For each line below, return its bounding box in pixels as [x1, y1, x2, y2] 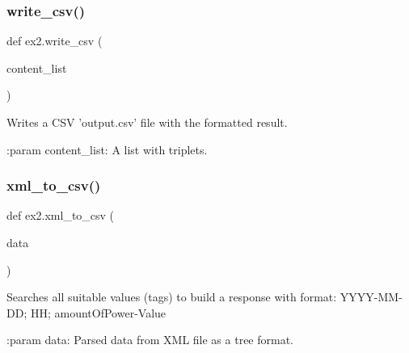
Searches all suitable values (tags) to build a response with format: [6, 288, 337, 305]
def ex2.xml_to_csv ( [6, 207, 115, 224]
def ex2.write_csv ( [6, 32, 103, 49]
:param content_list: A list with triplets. [6, 141, 208, 158]
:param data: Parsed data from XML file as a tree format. [6, 331, 294, 348]
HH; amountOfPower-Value [30, 304, 167, 321]
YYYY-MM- [339, 288, 403, 305]
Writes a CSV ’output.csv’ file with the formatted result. [6, 114, 288, 130]
